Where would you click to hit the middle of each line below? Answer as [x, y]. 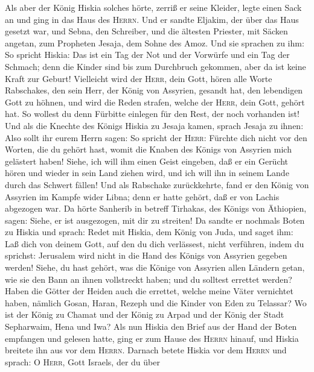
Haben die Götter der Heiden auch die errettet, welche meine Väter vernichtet [149, 291]
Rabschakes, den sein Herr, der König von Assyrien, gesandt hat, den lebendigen [154, 90]
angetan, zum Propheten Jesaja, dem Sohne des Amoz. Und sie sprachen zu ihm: [155, 43]
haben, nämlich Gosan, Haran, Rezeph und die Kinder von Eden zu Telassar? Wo [156, 302]
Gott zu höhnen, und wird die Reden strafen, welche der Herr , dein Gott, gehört [155, 102]
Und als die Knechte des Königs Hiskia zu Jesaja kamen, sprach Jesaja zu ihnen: [154, 125]
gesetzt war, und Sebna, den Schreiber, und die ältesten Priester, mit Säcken [146, 31]
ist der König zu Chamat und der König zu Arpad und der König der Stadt [145, 314]
